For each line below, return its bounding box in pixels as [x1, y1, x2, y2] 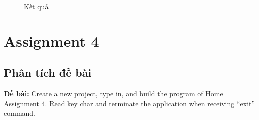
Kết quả [24, 1, 49, 11]
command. [4, 108, 35, 118]
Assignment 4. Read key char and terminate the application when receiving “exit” [4, 98, 255, 108]
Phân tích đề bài [4, 65, 92, 80]
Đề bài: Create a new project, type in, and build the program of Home [4, 88, 223, 99]
